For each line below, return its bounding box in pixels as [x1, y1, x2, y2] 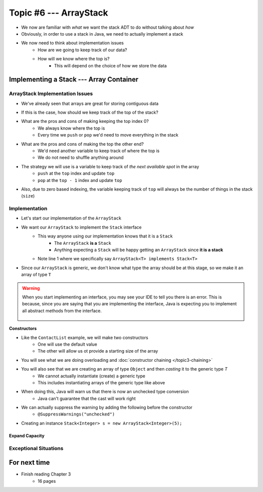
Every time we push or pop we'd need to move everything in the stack [38, 132, 179, 138]
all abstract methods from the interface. [22, 308, 102, 314]
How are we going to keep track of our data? [38, 47, 128, 53]
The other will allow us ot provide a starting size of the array [38, 348, 158, 354]
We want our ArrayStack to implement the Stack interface [21, 224, 142, 230]
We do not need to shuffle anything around [38, 155, 124, 160]
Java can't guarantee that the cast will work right [38, 395, 136, 401]
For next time [9, 458, 50, 467]
